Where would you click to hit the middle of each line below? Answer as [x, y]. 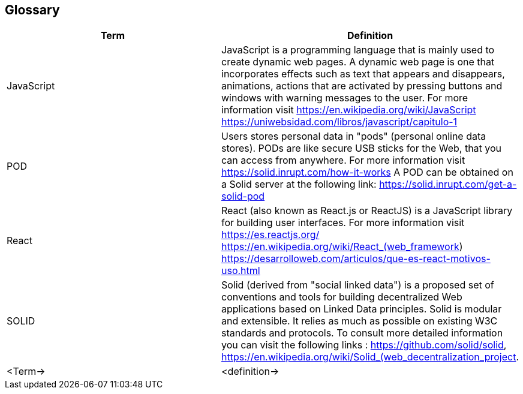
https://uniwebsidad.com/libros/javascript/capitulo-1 [339, 122]
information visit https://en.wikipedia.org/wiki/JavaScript [349, 110]
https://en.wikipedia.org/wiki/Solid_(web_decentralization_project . [370, 357]
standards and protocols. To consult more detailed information [362, 333]
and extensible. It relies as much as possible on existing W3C [360, 321]
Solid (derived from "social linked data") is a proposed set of [358, 285]
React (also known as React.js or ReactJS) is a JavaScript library [367, 211]
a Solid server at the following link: [299, 184]
